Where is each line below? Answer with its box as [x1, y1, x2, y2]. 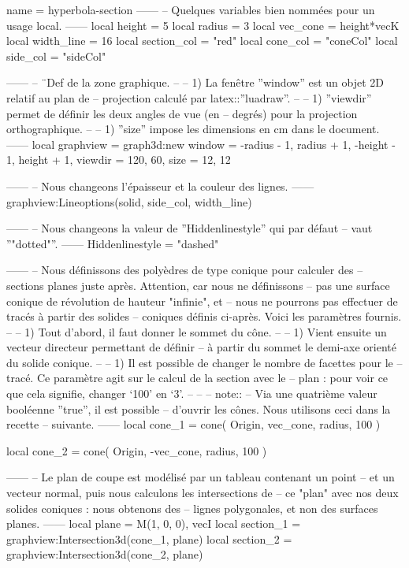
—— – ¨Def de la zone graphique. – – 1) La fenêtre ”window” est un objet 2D [6, 74, 385, 91]
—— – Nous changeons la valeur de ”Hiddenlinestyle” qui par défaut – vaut [6, 220, 373, 236]
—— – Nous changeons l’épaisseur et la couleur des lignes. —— [6, 177, 314, 194]
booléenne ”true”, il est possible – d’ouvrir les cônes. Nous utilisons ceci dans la [6, 400, 391, 417]
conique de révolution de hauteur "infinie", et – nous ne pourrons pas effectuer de [6, 292, 398, 309]
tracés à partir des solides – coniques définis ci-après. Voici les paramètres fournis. [6, 308, 402, 325]
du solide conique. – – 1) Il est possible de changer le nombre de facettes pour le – [6, 354, 403, 370]
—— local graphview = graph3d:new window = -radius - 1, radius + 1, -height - [6, 136, 396, 152]
